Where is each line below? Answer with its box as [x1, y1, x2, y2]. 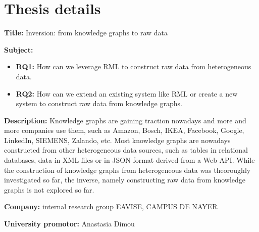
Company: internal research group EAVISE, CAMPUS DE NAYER [4, 201, 218, 212]
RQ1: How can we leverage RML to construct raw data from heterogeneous [16, 61, 251, 72]
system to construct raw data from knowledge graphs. [16, 98, 182, 109]
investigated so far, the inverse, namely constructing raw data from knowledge [4, 174, 246, 185]
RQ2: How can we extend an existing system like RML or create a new [16, 88, 238, 99]
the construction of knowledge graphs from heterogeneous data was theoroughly [4, 164, 251, 175]
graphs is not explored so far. [4, 184, 94, 195]
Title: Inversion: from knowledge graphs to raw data [4, 27, 168, 38]
